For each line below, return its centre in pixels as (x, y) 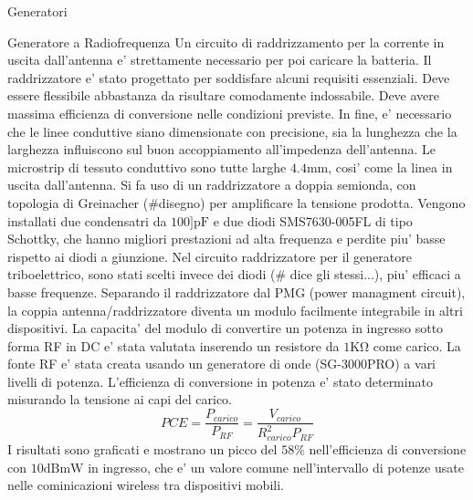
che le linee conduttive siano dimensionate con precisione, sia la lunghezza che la (232, 131)
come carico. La (417, 345)
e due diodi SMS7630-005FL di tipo (313, 220)
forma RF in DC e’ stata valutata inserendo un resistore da (173, 345)
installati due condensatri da (87, 220)
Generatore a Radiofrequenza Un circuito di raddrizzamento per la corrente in (226, 42)
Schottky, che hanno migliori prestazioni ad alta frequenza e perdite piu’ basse (226, 239)
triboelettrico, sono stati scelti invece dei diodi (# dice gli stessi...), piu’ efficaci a (234, 274)
